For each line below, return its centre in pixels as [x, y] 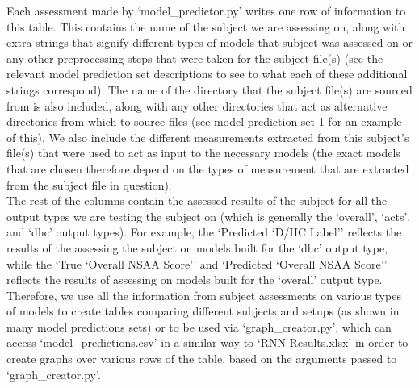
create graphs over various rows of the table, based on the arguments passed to [202, 359]
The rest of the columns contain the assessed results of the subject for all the [197, 200]
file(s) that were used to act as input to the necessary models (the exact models [203, 153]
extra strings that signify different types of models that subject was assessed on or [210, 42]
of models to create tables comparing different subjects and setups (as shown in [203, 311]
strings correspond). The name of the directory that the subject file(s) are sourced [209, 89]
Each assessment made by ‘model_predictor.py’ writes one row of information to [206, 10]
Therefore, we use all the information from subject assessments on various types [204, 295]
